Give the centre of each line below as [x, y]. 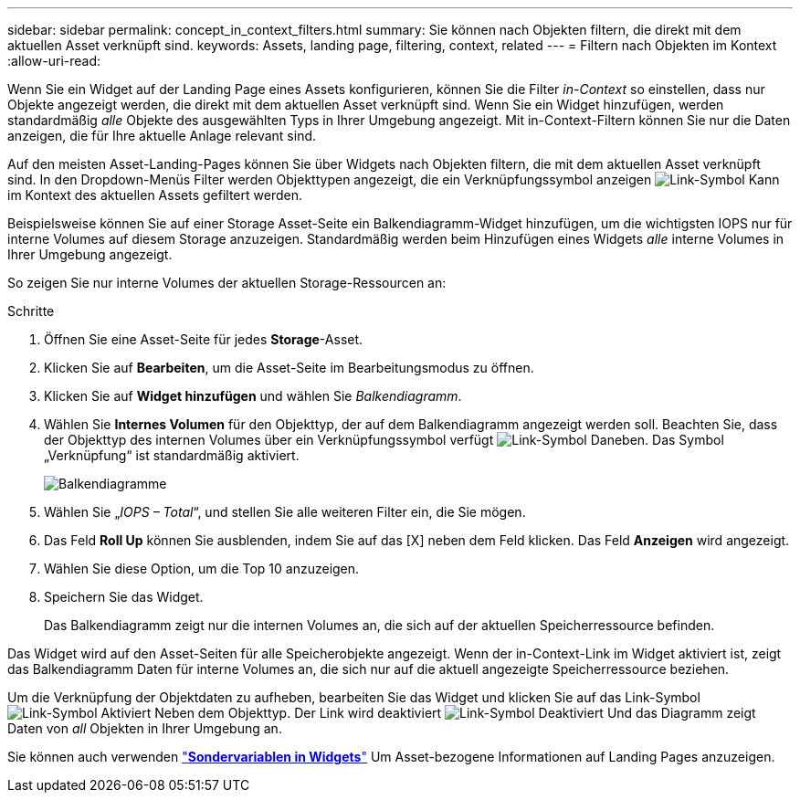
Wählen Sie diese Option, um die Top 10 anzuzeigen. [202, 568]
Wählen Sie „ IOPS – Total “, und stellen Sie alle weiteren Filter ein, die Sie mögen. [285, 512]
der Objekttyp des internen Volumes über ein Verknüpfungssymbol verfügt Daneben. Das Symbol [384, 440]
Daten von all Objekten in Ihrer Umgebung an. [145, 728]
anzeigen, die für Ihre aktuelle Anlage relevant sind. [162, 136]
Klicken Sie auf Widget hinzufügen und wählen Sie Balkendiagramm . [253, 396]
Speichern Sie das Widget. [124, 597]
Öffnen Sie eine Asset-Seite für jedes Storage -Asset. [204, 339]
